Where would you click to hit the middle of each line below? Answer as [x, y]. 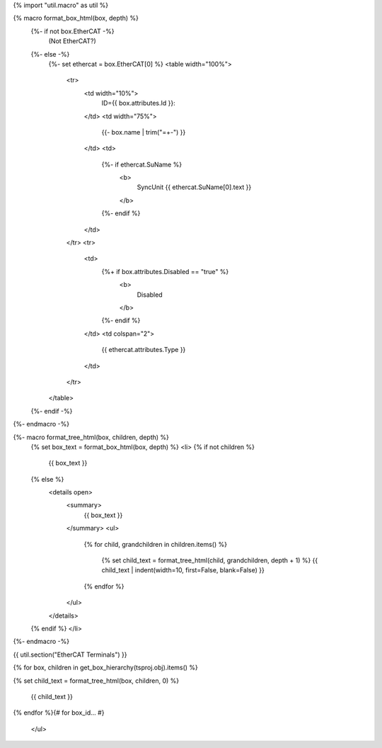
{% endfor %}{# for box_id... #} [59, 713]
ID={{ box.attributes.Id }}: [139, 103]
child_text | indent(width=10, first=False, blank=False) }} [183, 570]
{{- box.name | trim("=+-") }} [144, 132]
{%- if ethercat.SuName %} [142, 164]
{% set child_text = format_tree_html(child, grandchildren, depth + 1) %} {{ [210, 560]
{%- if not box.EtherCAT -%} [73, 31]
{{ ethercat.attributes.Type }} [144, 350]
